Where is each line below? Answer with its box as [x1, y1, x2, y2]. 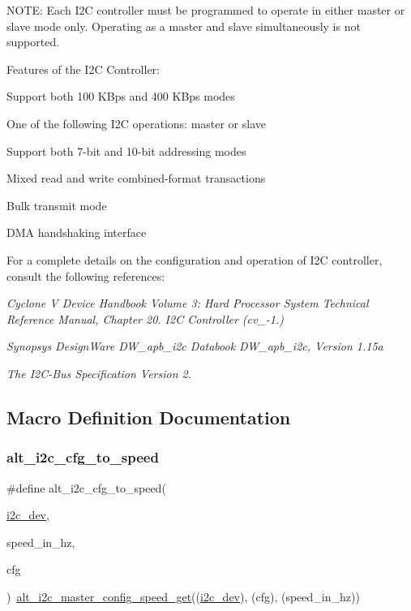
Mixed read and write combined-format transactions [6, 170, 266, 187]
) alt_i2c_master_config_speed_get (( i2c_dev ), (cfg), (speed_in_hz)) [6, 587, 360, 605]
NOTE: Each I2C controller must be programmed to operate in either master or [6, 2, 405, 18]
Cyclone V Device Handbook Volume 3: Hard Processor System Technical [6, 295, 369, 312]
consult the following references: [6, 267, 165, 284]
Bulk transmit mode [6, 196, 107, 213]
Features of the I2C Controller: [6, 60, 160, 77]
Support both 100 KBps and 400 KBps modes [6, 88, 235, 105]
